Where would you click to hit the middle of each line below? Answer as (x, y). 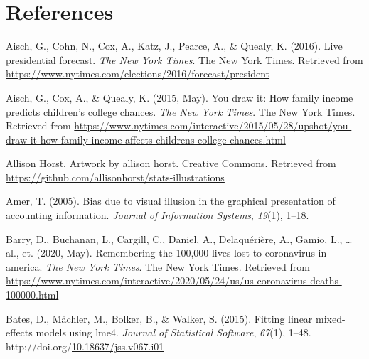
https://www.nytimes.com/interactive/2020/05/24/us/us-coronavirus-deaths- (174, 280)
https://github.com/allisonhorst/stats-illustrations (115, 177)
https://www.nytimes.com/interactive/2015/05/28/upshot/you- (213, 125)
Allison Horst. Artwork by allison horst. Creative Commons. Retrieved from (171, 163)
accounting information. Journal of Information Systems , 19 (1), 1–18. (157, 215)
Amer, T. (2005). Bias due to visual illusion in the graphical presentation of (171, 201)
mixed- (331, 318)
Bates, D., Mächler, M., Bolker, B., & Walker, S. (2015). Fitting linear (159, 318)
